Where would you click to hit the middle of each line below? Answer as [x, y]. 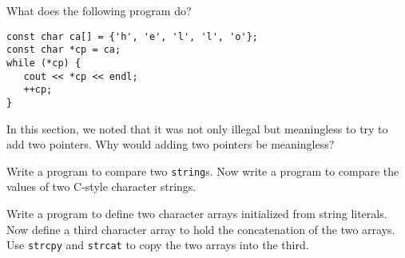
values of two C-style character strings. [101, 187]
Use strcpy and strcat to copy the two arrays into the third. [158, 245]
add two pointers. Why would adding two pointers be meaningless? [171, 144]
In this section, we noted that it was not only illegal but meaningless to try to [197, 128]
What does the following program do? [99, 10]
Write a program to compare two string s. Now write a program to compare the [203, 171]
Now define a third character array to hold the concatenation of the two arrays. [201, 229]
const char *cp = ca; [64, 50]
